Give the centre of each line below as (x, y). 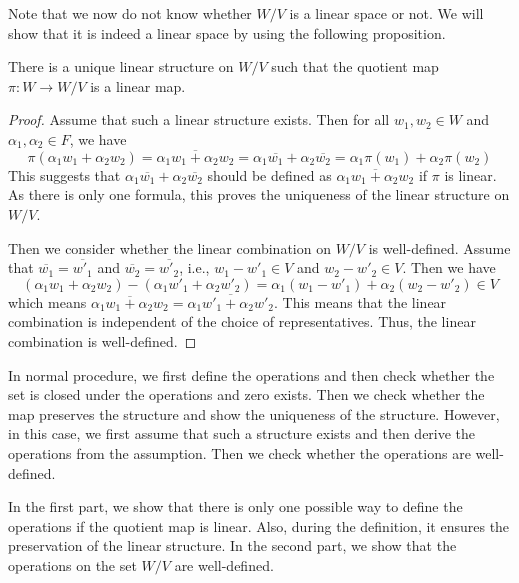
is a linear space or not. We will (386, 13)
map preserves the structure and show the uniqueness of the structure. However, (254, 413)
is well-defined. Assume (439, 247)
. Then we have (449, 267)
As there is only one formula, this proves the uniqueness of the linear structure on (259, 194)
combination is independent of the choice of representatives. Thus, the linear (242, 321)
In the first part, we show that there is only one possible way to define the (235, 506)
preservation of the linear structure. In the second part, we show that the (232, 545)
